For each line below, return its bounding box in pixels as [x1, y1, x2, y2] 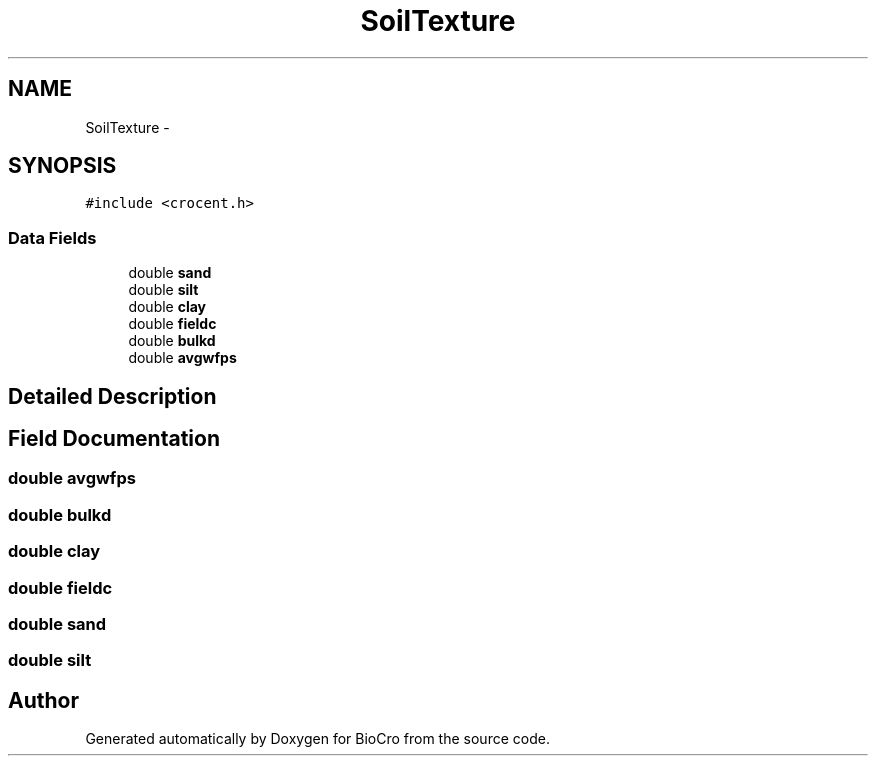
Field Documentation [8, 426, 220, 452]
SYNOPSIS [8, 153, 117, 179]
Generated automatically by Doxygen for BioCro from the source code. [85, 730, 550, 748]
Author [8, 687, 79, 713]
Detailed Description [8, 383, 217, 409]
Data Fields [8, 227, 97, 248]
